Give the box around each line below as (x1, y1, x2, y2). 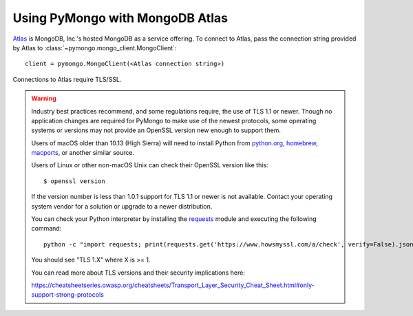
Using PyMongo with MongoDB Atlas (12, 10, 229, 25)
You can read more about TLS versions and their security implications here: (31, 268, 246, 277)
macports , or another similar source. (31, 149, 134, 157)
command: (31, 224, 62, 233)
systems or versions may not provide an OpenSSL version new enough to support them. (31, 126, 282, 134)
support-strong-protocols (31, 291, 105, 299)
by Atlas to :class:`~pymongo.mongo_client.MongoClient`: (12, 43, 177, 52)
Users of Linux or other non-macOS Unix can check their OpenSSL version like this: (31, 161, 268, 169)
